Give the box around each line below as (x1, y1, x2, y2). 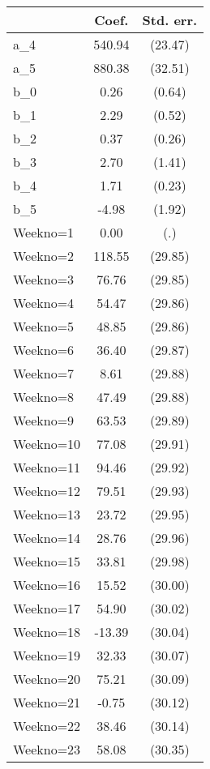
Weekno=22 (13, 716, 81, 735)
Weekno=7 (13, 364, 75, 382)
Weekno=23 (13, 740, 81, 758)
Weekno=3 (13, 270, 75, 288)
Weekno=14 (13, 528, 81, 547)
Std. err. (142, 11, 198, 29)
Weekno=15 (13, 552, 81, 570)
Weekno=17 (13, 599, 81, 617)
